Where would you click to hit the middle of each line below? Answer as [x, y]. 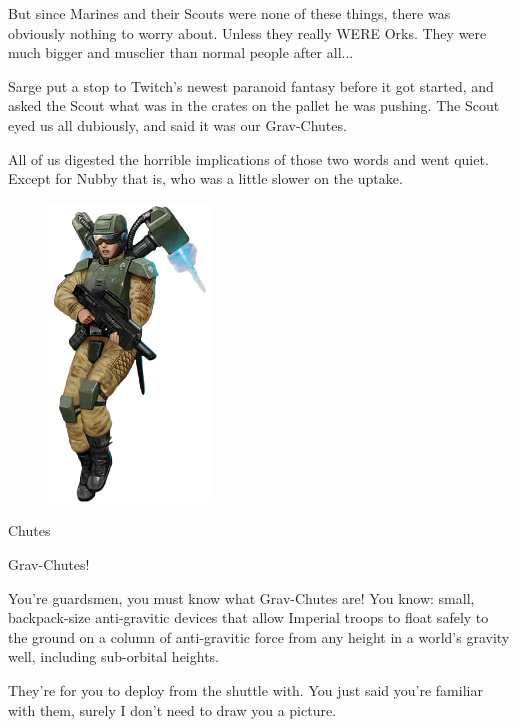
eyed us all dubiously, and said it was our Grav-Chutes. [177, 124]
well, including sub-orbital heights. [114, 656]
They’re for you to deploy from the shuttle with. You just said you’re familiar [245, 689]
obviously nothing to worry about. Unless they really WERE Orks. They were [247, 32]
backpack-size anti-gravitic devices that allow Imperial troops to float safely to [248, 617]
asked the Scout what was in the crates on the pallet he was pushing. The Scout [254, 105]
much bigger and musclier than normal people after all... [181, 52]
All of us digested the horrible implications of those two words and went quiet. [248, 158]
